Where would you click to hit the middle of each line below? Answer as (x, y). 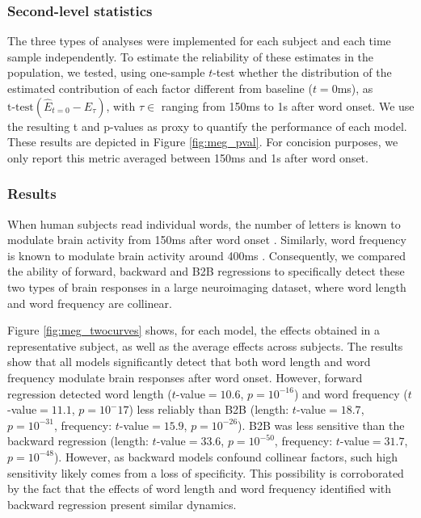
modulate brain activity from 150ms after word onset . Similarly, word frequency (207, 240)
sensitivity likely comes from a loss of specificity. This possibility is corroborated (206, 472)
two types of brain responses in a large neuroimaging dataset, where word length (207, 286)
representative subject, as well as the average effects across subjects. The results (205, 345)
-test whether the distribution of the (302, 72)
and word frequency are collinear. (90, 303)
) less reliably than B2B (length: (209, 409)
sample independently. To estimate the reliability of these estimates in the (191, 56)
